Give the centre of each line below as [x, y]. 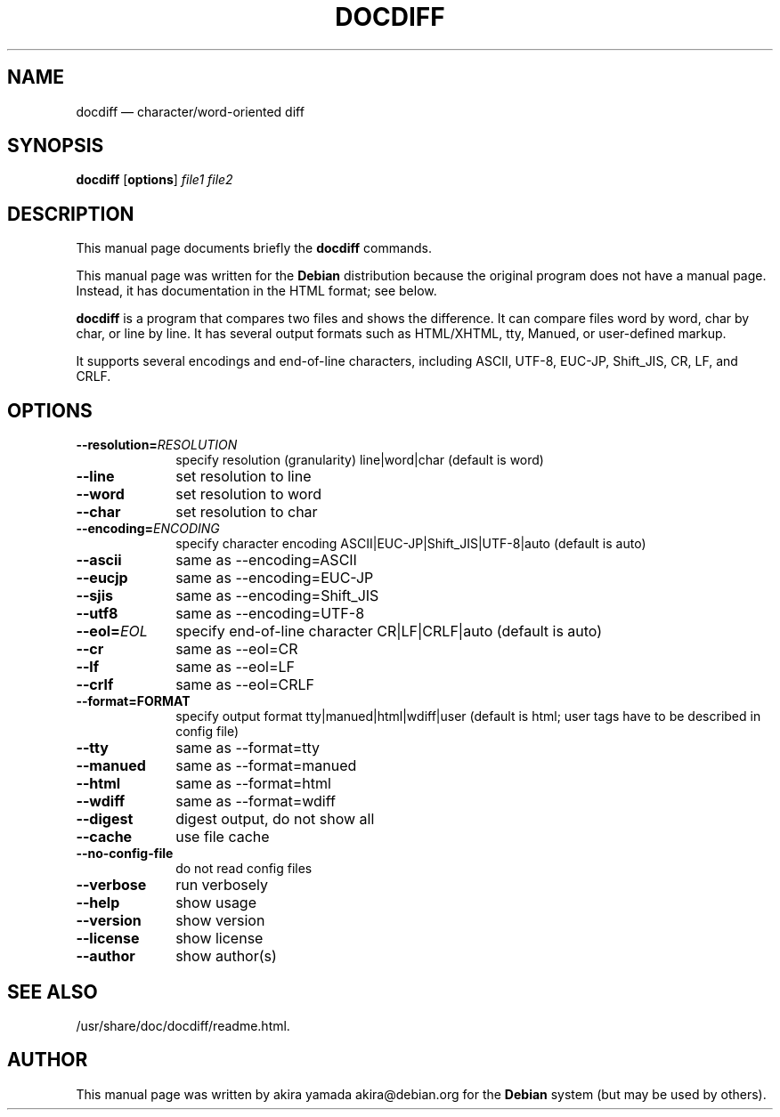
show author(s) [226, 956]
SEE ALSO [53, 992]
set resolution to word [248, 494]
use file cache [223, 837]
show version [220, 921]
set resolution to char [247, 512]
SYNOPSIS [56, 146]
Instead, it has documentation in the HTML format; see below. [256, 291]
